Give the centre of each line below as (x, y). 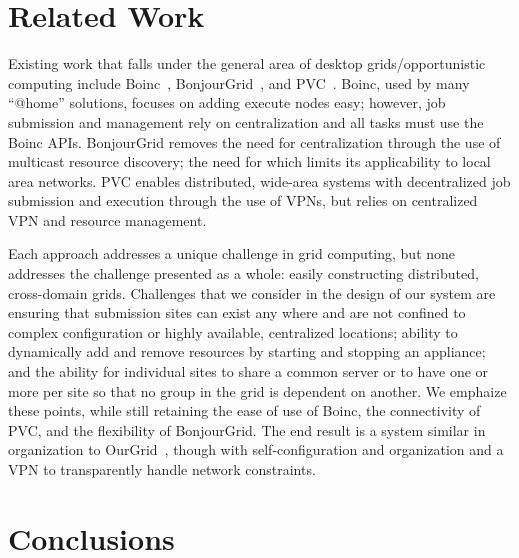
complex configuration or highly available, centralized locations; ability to (233, 331)
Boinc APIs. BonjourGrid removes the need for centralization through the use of (254, 141)
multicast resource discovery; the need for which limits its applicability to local (249, 161)
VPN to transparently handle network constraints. (162, 469)
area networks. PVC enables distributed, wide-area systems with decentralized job (259, 180)
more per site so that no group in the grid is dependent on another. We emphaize (257, 390)
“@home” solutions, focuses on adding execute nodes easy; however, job (227, 102)
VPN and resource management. (107, 219)
